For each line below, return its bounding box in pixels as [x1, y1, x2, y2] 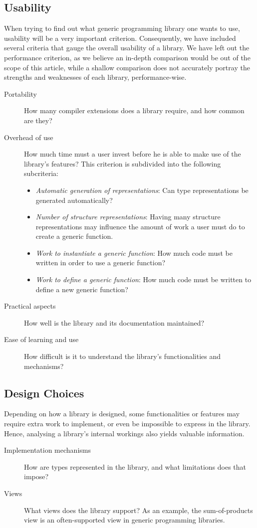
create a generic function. [35, 231, 113, 241]
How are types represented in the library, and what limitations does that [24, 461, 247, 472]
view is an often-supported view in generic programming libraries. [24, 515, 225, 525]
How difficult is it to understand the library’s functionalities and [24, 351, 221, 361]
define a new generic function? [35, 284, 128, 294]
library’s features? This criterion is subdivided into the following [24, 158, 221, 169]
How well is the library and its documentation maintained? [24, 317, 205, 328]
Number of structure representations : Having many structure [35, 211, 221, 222]
